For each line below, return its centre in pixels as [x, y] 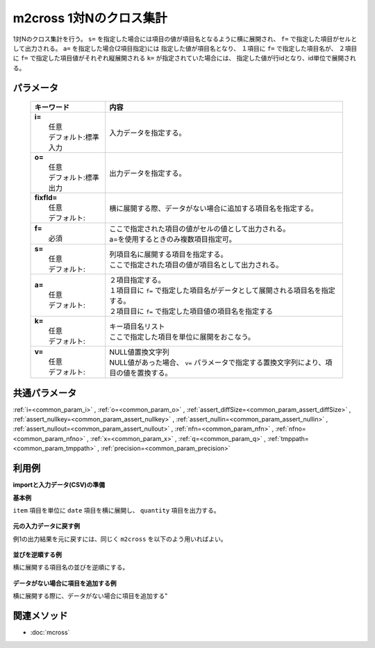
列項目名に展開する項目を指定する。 [168, 255]
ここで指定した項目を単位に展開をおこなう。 [182, 337]
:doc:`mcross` [50, 633]
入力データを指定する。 [147, 133]
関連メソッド [40, 616]
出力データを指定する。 [147, 174]
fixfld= [46, 198]
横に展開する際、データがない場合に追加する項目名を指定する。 [213, 208]
